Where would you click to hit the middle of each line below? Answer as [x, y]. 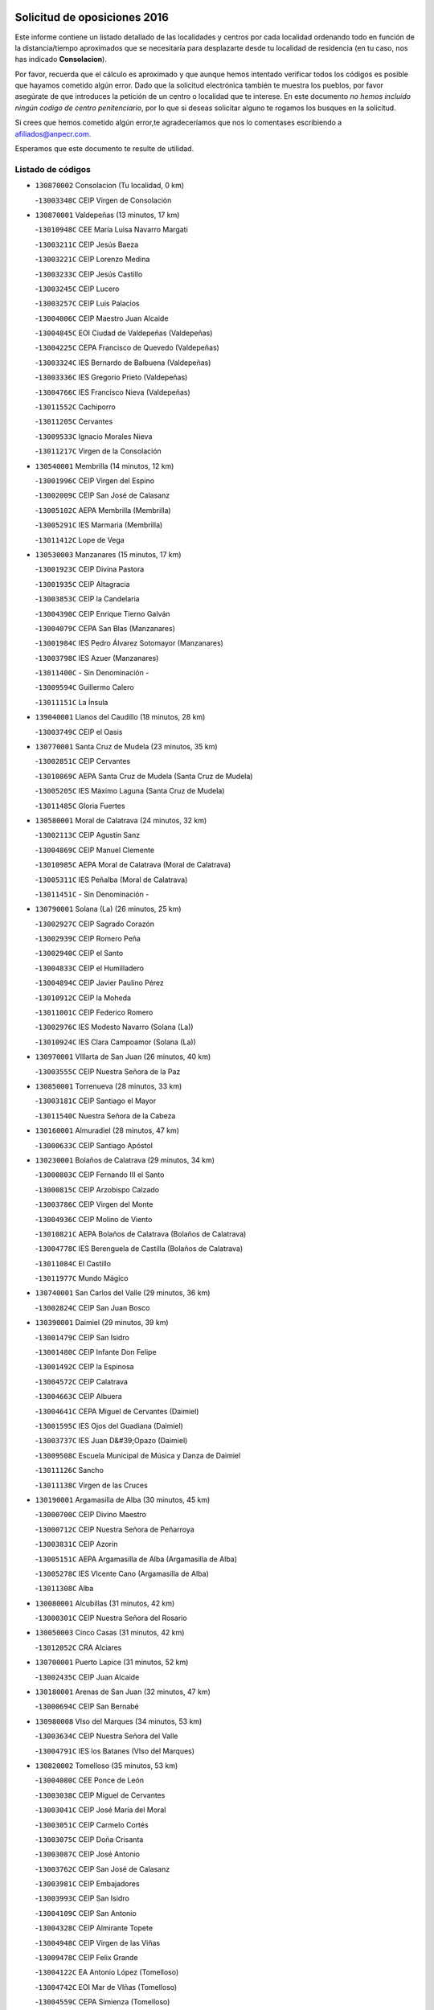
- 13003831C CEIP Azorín [76, 1544]
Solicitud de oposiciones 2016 [92, 17]
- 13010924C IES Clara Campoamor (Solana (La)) [115, 1042]
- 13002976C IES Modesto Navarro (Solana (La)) [114, 1027]
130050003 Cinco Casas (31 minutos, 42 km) [110, 1633]
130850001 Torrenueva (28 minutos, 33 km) [108, 1086]
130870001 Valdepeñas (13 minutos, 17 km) [107, 215]
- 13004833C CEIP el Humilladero [90, 968]
